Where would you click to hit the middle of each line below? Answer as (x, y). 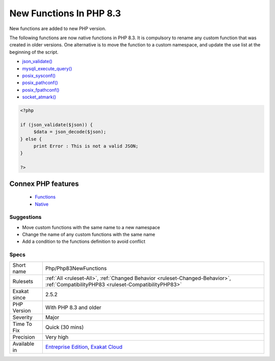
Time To (22, 324)
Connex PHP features (44, 184)
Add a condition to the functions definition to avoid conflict (84, 241)
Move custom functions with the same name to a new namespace (91, 227)
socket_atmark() (39, 97)
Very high (57, 337)
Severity (22, 317)
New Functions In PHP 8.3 (65, 13)
